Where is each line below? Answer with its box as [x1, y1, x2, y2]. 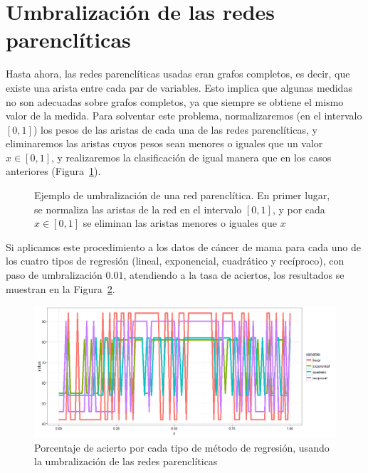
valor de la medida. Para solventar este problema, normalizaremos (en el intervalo [6, 108, 362, 123]
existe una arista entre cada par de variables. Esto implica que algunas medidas [6, 80, 352, 95]
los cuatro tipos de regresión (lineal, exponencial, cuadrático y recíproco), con [6, 253, 345, 268]
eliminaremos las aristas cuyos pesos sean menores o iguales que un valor [6, 136, 323, 151]
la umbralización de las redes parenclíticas [34, 454, 218, 469]
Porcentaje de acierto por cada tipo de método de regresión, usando [34, 440, 330, 455]
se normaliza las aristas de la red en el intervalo [34, 201, 242, 216]
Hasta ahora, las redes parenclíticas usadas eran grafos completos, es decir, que [6, 66, 350, 81]
